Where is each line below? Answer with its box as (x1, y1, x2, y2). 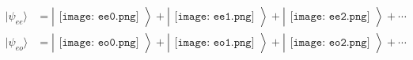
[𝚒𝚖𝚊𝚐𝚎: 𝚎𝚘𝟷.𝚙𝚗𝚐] (174, 37, 255, 49)
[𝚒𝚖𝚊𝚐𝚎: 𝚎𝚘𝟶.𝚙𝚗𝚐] (59, 37, 139, 49)
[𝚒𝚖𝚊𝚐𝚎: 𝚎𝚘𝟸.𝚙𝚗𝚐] (290, 37, 370, 49)
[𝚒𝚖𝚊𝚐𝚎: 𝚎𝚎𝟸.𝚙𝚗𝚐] (290, 11, 370, 23)
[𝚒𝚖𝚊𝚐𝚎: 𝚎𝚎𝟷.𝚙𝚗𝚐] (174, 11, 255, 23)
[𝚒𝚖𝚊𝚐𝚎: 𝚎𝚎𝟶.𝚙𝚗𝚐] (59, 11, 139, 23)
